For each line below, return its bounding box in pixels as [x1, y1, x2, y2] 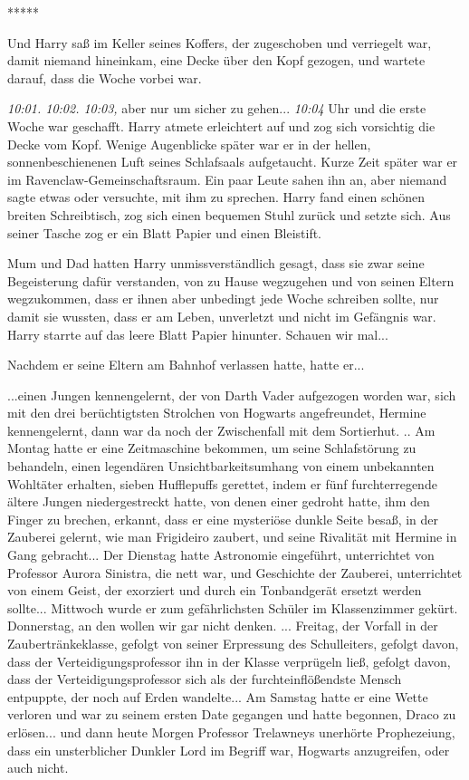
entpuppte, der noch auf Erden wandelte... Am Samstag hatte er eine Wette [7, 687, 428, 706]
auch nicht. [7, 758, 69, 777]
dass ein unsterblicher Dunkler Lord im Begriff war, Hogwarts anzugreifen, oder [7, 740, 450, 759]
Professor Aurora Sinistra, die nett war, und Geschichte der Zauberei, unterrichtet [7, 563, 463, 582]
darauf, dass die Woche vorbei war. [7, 68, 202, 87]
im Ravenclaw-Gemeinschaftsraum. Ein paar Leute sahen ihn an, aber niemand [7, 169, 447, 188]
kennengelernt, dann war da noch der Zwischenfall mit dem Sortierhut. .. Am [7, 420, 435, 439]
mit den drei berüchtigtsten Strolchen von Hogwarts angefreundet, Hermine [7, 403, 426, 422]
